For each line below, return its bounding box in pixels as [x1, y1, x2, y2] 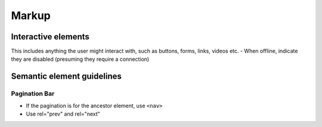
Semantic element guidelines [11, 72, 122, 82]
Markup [11, 9, 51, 22]
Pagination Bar [11, 89, 55, 98]
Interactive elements [11, 32, 89, 42]
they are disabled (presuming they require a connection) [11, 55, 150, 63]
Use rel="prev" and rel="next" [26, 110, 101, 117]
